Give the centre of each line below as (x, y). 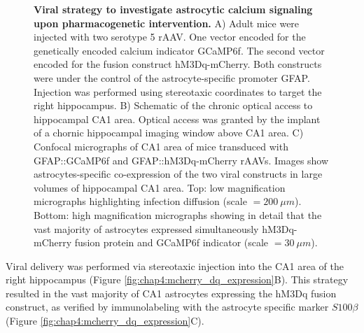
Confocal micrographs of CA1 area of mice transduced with (161, 146)
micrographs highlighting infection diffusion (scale (140, 201)
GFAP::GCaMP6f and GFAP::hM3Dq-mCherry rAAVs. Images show (181, 160)
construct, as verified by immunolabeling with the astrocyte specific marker (167, 307)
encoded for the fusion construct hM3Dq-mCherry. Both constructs (178, 64)
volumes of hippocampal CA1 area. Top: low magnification (160, 187)
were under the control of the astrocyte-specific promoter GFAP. (172, 77)
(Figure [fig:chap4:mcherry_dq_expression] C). (105, 321)
